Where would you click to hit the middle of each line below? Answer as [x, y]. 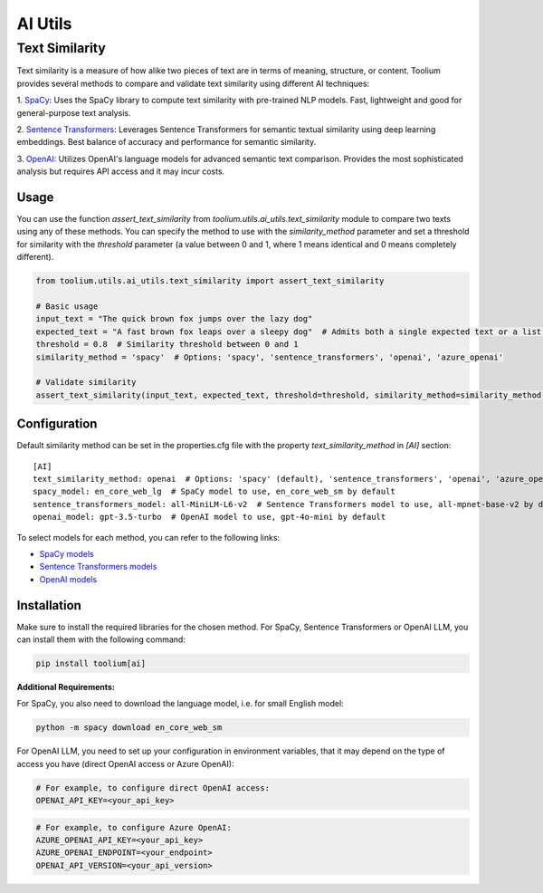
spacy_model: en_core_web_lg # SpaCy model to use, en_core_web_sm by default [214, 492]
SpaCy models [67, 553]
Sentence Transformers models [98, 567]
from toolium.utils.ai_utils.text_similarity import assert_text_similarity [210, 281]
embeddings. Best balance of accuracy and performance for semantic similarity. [167, 142]
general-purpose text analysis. [74, 112]
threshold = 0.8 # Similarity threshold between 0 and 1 [167, 345]
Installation [49, 605]
